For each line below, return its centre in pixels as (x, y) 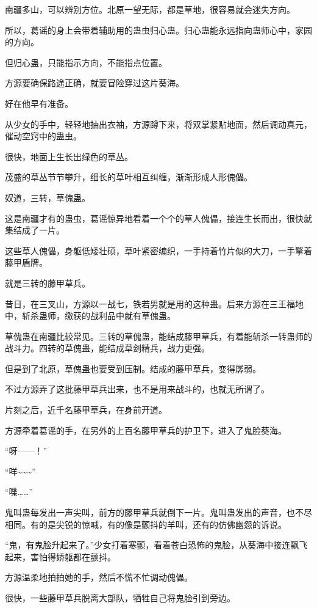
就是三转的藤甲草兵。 (48, 283)
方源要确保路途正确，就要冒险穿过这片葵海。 (94, 83)
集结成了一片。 (35, 230)
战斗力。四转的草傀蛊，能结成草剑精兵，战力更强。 (107, 348)
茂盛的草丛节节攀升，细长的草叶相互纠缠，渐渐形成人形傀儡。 (129, 177)
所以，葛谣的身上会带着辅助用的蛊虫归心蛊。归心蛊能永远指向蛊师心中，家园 (158, 30)
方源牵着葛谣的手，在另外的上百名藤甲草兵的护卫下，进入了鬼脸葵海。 (146, 430)
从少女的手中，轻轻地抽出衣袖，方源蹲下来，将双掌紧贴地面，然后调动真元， (158, 124)
